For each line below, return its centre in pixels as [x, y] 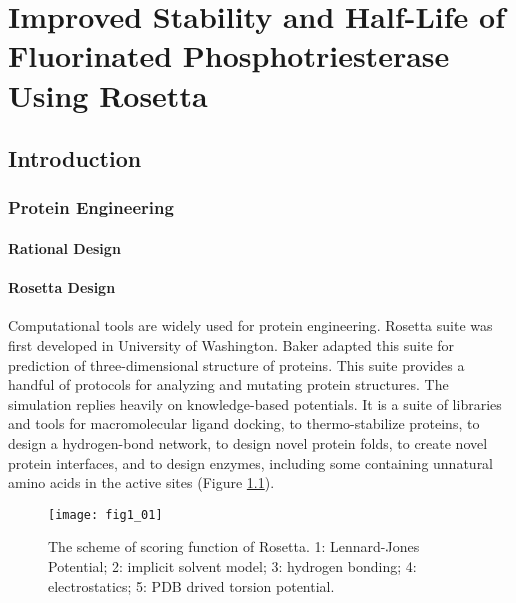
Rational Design [64, 247]
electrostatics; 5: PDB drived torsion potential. [191, 585]
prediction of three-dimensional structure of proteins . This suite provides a [236, 364]
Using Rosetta [108, 94]
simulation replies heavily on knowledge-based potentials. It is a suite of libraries [255, 403]
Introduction [75, 158]
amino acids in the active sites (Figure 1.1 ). [141, 482]
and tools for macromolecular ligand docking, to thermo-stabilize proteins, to [244, 423]
